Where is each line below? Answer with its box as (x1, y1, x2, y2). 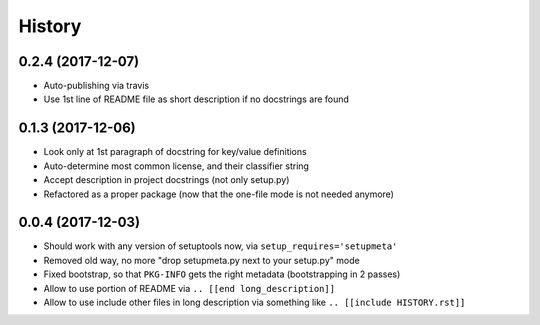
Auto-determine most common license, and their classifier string (43, 160, 310, 172)
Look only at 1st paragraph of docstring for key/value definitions (43, 146, 307, 158)
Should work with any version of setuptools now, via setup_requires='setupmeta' (43, 240, 398, 252)
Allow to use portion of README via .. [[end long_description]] (43, 282, 335, 294)
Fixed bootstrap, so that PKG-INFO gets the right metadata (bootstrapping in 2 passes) (43, 268, 401, 280)
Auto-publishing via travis (43, 80, 150, 92)
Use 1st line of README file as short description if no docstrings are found (43, 93, 350, 105)
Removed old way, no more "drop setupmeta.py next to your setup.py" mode (43, 254, 360, 266)
